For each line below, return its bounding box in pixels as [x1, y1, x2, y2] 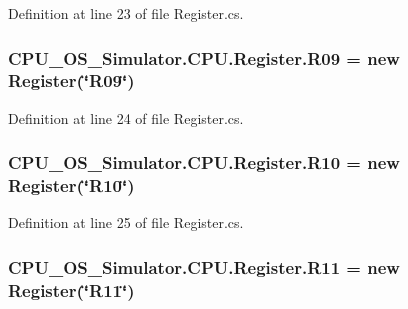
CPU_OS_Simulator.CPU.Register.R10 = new [8, 150, 400, 175]
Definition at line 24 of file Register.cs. [8, 107, 244, 128]
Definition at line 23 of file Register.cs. [8, 3, 244, 23]
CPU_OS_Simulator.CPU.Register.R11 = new [8, 254, 400, 279]
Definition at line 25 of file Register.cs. [8, 212, 244, 233]
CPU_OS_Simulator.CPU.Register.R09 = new [8, 45, 400, 70]
